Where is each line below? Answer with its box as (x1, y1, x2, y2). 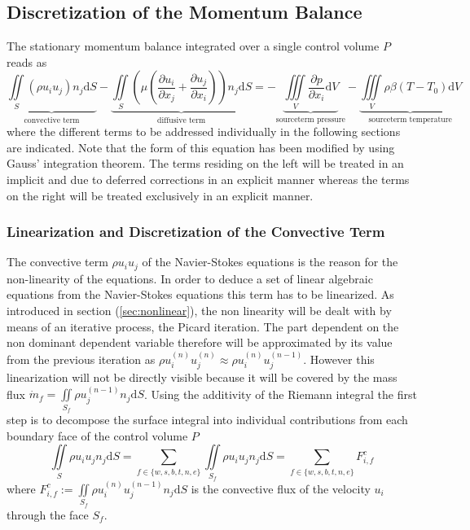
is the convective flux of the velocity (191, 480, 371, 497)
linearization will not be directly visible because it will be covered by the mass (7, 369, 398, 385)
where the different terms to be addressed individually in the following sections (7, 123, 401, 140)
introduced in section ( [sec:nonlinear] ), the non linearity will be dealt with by (7, 301, 392, 318)
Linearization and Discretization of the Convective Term (7, 221, 385, 242)
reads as (7, 53, 47, 70)
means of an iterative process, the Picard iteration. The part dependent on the (7, 318, 399, 335)
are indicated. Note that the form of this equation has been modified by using (7, 138, 395, 155)
